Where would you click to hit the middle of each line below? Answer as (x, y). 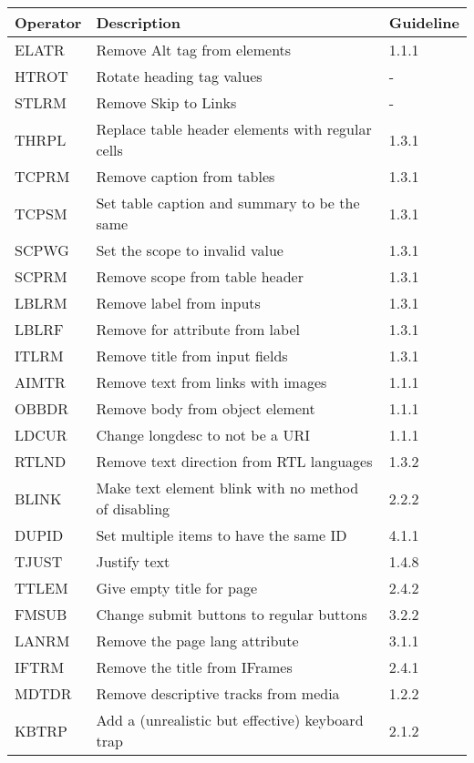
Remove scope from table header (200, 276)
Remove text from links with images (211, 382)
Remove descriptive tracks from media (218, 693)
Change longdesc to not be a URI (203, 435)
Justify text (133, 561)
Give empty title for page (177, 588)
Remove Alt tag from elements (194, 50)
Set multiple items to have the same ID (222, 535)
